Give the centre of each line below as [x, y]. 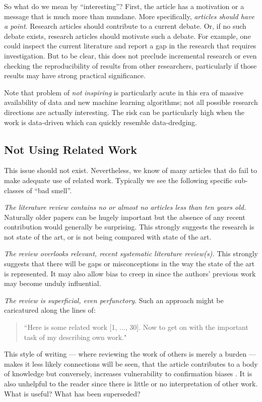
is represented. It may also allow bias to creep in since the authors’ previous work [130, 273]
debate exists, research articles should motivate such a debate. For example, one [127, 36]
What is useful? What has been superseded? [72, 393]
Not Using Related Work [71, 149]
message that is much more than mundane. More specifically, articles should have [129, 16]
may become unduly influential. [53, 283]
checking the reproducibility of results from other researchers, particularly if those [130, 65]
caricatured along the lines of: [50, 310]
